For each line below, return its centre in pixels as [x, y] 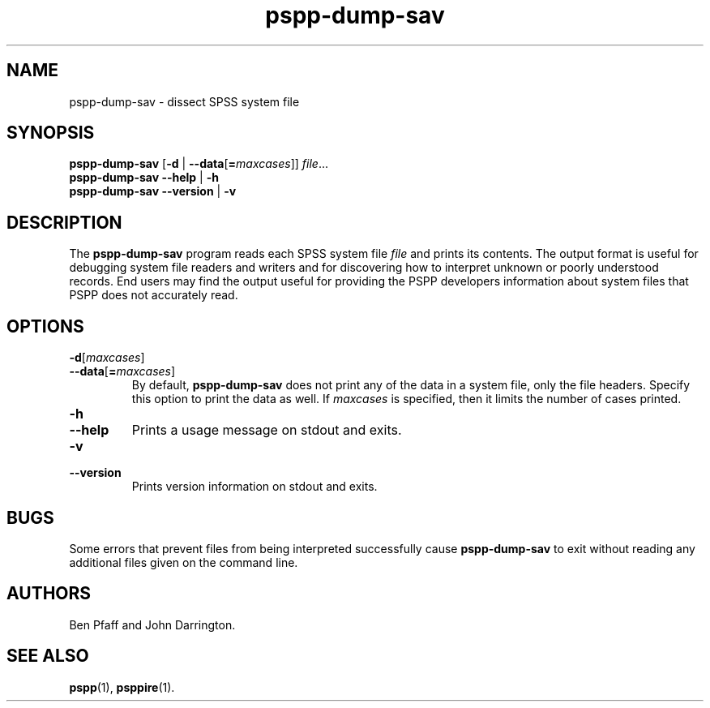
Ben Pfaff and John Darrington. [152, 624]
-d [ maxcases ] [107, 358]
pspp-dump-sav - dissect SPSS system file [184, 101]
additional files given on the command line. [184, 562]
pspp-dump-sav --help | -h [144, 178]
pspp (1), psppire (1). [122, 687]
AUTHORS [49, 594]
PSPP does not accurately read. [154, 295]
